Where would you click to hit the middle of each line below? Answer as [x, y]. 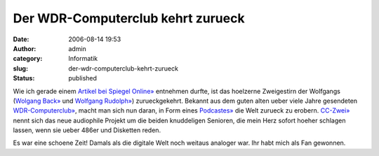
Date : [21, 39]
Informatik [83, 59]
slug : [20, 68]
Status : [24, 78]
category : [28, 59]
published [83, 78]
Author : [25, 48]
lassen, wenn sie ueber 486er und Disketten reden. [87, 130]
